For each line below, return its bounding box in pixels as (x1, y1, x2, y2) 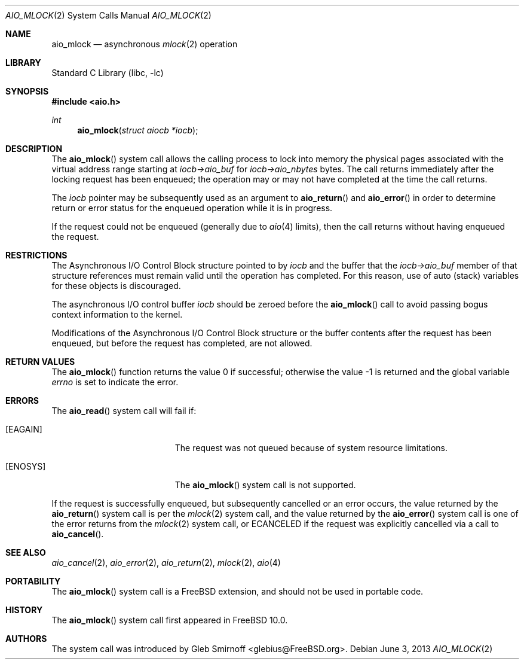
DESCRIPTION (5, 144, 63, 154)
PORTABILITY (5, 576, 61, 586)
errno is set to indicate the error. (51, 377, 179, 387)
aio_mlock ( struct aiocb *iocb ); (77, 125, 198, 135)
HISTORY (5, 605, 43, 615)
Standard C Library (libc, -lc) (51, 68, 164, 78)
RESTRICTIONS (5, 250, 68, 260)
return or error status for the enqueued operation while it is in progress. (51, 203, 333, 213)
